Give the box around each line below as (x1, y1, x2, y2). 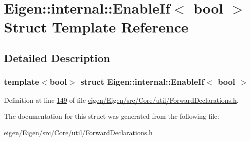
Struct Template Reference (4, 17, 189, 37)
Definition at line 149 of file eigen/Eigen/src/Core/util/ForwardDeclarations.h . (4, 94, 239, 105)
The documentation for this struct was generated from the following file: (4, 111, 219, 121)
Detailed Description (4, 50, 110, 65)
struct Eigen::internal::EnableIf (80, 76, 205, 88)
